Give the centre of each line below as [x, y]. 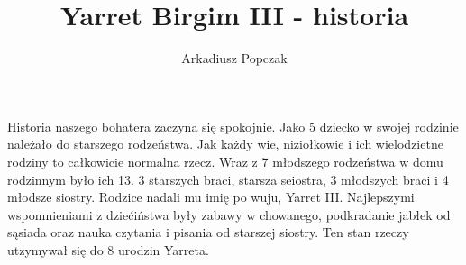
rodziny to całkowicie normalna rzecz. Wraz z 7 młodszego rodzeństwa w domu [225, 161]
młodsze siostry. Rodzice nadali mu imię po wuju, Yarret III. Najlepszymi [211, 197]
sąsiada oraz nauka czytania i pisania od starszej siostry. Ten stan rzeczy [208, 232]
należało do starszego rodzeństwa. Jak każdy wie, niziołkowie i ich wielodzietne [225, 144]
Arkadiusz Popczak [234, 58]
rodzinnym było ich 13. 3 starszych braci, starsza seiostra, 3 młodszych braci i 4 [228, 179]
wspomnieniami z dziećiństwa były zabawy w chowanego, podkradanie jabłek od [229, 214]
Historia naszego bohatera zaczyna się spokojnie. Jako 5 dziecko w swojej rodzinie [233, 126]
